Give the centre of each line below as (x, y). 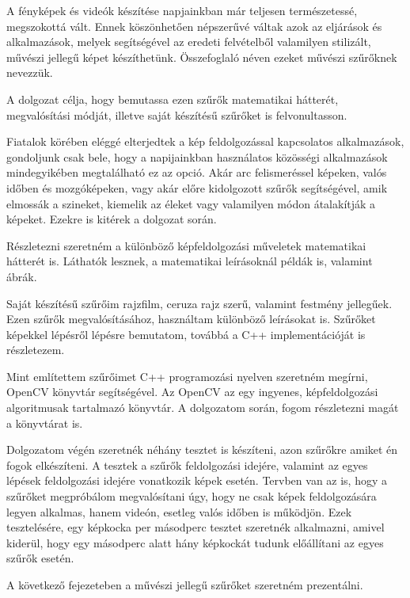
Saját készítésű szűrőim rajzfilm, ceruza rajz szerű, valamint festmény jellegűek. (199, 303)
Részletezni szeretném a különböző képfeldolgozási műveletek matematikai (186, 245)
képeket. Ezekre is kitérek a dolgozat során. (112, 219)
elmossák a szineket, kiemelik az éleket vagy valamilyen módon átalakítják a (191, 203)
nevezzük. (30, 72)
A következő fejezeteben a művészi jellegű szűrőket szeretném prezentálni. (185, 585)
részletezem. (36, 350)
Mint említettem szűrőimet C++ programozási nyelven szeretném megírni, (187, 376)
